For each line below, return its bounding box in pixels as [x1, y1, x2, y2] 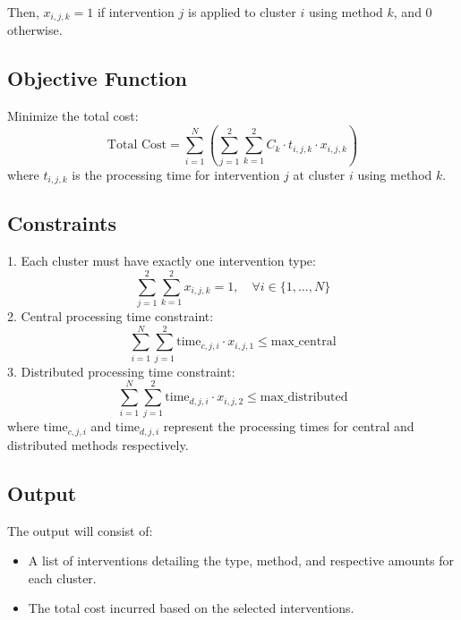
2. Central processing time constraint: [7, 306, 214, 325]
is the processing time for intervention [72, 165, 280, 183]
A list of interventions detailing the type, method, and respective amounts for [28, 551, 455, 570]
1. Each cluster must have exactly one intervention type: [7, 251, 316, 270]
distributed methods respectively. [7, 435, 189, 454]
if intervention [97, 3, 175, 21]
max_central [270, 335, 337, 349]
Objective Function [7, 64, 188, 92]
